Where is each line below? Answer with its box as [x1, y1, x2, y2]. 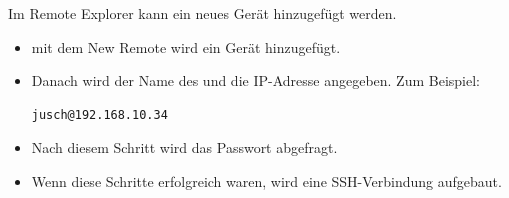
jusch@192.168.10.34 [31, 107, 168, 122]
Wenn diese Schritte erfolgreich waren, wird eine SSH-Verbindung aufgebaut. [31, 170, 502, 191]
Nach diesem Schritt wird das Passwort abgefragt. [31, 137, 338, 158]
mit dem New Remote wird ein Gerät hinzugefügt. [31, 36, 341, 57]
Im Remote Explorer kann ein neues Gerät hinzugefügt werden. [8, 3, 397, 23]
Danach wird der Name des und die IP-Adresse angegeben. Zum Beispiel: [31, 70, 480, 91]
